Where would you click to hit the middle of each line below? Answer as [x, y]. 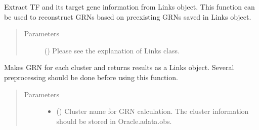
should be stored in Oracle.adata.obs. [114, 121]
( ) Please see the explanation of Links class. [112, 50]
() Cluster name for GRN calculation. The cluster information [153, 111]
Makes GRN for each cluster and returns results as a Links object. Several [119, 67]
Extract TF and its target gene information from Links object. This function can [129, 7]
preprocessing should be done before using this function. [91, 77]
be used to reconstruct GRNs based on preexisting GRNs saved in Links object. [128, 16]
